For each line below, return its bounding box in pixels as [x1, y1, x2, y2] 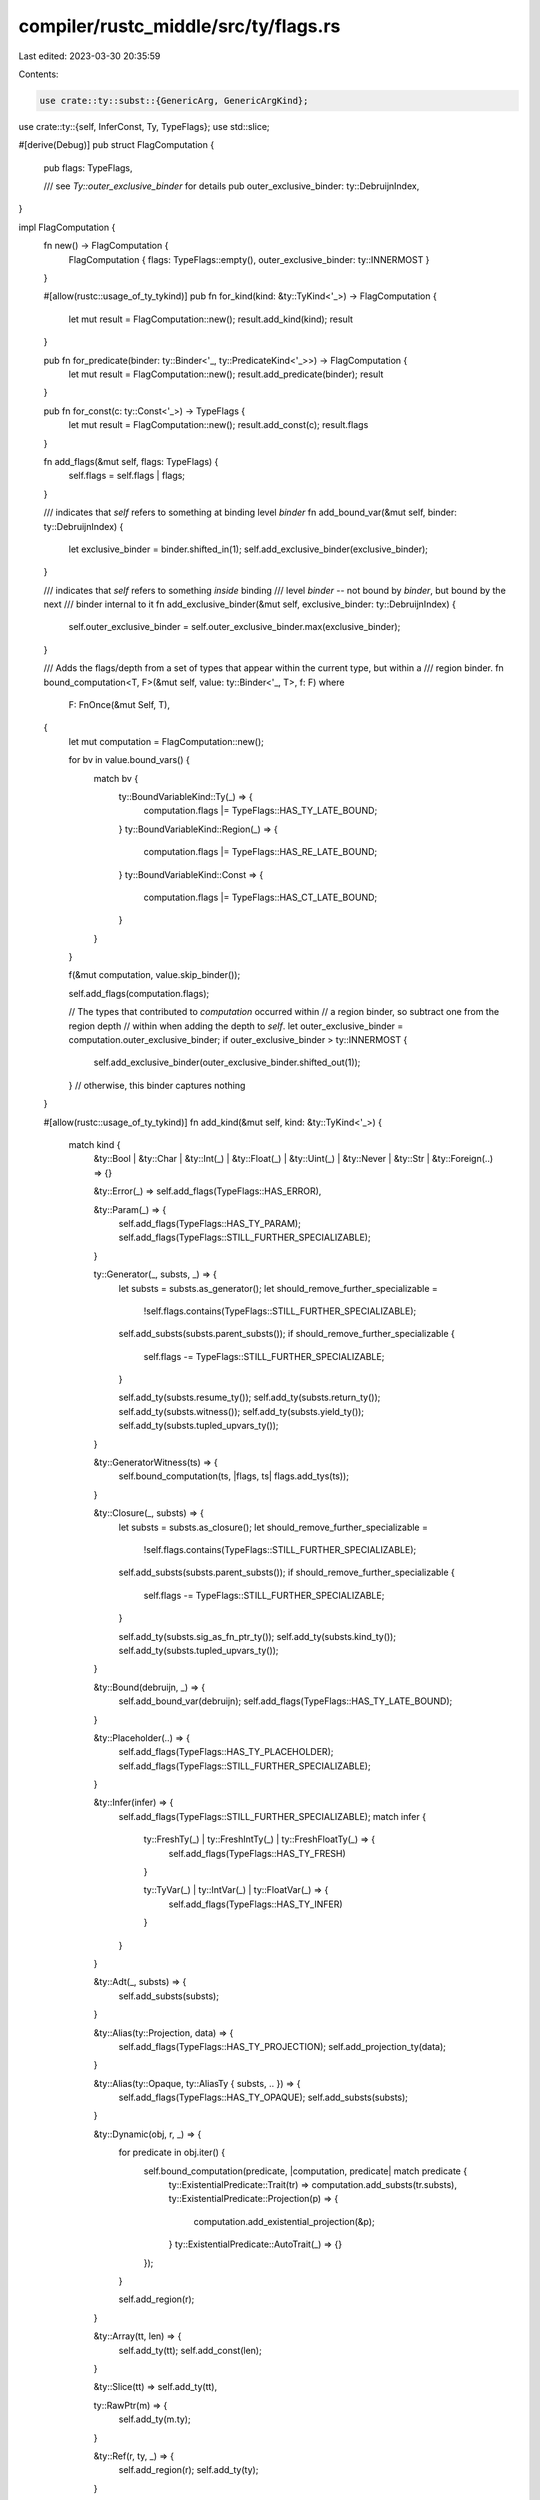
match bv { [93, 772, 139, 784]
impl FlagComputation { [18, 221, 116, 233]
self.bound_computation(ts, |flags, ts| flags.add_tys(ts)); [118, 1470, 350, 1482]
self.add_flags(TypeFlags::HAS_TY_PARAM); [118, 1217, 302, 1229]
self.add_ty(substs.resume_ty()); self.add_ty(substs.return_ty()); [118, 1391, 381, 1404]
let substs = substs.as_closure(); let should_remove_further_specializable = [118, 1521, 429, 1533]
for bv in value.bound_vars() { [68, 754, 190, 766]
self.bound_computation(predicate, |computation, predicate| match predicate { [143, 2165, 468, 2177]
